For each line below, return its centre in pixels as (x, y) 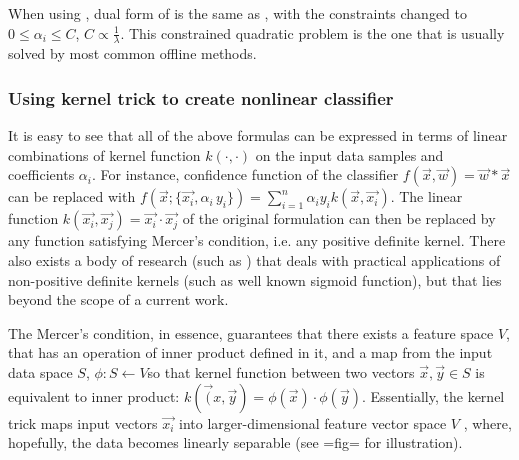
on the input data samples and (349, 154)
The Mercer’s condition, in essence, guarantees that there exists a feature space (251, 332)
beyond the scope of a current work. (118, 299)
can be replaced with (72, 196)
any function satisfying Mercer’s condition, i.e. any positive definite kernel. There (257, 240)
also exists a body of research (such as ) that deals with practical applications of (254, 260)
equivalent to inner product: (94, 395)
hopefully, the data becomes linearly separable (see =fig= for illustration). (235, 442)
